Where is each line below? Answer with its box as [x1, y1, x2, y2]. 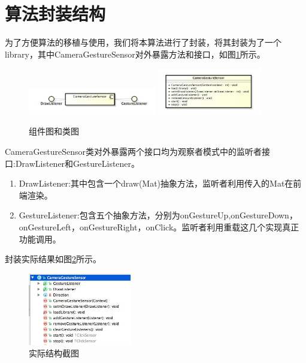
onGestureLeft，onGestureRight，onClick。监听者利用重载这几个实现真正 [19, 220, 299, 233]
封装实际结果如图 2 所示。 [5, 253, 101, 265]
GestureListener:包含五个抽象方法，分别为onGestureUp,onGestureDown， [19, 209, 298, 221]
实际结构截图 [29, 347, 79, 359]
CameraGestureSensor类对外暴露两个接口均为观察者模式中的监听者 [5, 145, 262, 158]
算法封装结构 [5, 1, 106, 26]
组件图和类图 [29, 125, 79, 137]
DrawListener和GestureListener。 [15, 157, 140, 169]
